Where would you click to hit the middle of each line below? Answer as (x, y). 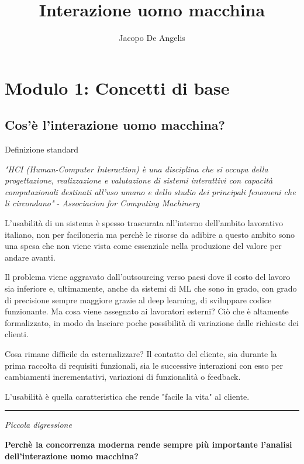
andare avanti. (30, 257)
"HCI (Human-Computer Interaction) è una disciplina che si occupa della (137, 169)
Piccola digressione (38, 425)
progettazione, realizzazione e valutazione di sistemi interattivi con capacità (139, 180)
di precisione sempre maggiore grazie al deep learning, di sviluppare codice (138, 299)
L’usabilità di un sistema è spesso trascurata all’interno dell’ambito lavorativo (144, 223)
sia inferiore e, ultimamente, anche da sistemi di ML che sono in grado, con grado (151, 288)
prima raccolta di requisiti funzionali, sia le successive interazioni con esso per (144, 365)
